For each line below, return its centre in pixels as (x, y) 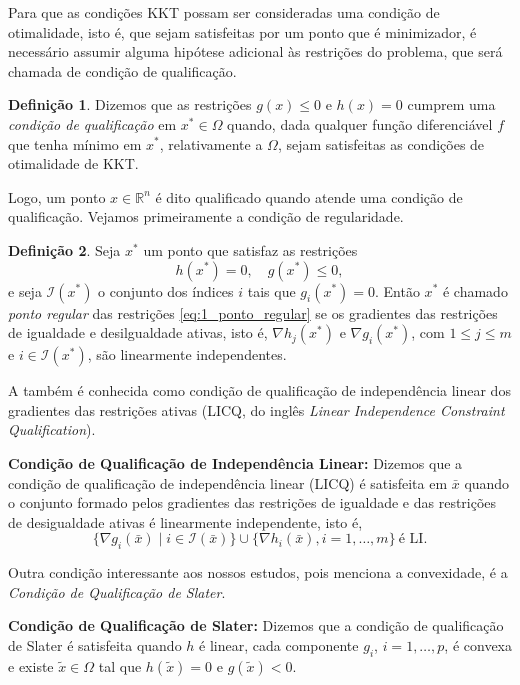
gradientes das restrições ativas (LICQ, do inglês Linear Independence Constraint (256, 409)
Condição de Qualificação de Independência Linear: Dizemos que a (235, 462)
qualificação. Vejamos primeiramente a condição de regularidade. (206, 216)
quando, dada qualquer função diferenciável (360, 123)
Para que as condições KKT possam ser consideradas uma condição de (224, 12)
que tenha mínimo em (75, 143)
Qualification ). (52, 429)
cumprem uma (451, 104)
